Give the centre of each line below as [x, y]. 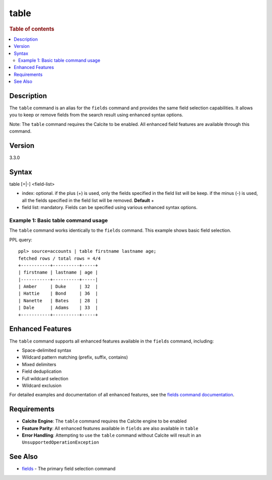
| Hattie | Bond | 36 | [58, 294]
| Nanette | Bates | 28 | [58, 300]
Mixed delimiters [39, 364]
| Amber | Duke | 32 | [58, 287]
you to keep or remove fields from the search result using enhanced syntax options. [96, 115]
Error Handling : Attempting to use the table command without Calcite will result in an [112, 435]
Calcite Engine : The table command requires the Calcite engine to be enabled [104, 421]
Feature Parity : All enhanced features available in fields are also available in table [110, 428]
